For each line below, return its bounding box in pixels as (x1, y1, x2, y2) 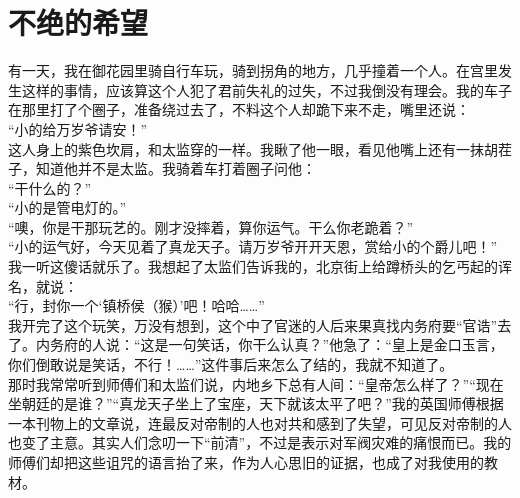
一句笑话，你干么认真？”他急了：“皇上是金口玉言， (168, 334, 504, 355)
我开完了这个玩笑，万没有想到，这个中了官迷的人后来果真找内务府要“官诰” (8, 314, 498, 335)
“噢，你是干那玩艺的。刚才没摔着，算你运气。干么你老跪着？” (8, 216, 414, 237)
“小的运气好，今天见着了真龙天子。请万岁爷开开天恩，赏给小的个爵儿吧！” (8, 236, 498, 257)
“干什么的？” (8, 177, 92, 198)
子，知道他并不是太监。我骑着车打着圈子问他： (8, 158, 316, 179)
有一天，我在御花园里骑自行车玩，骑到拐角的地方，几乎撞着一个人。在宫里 (8, 60, 498, 81)
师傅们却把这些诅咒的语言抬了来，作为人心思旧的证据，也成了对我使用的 (8, 452, 484, 472)
